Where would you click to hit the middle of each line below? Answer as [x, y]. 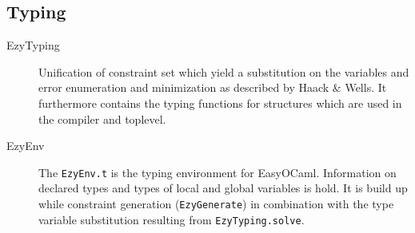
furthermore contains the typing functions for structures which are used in [220, 103]
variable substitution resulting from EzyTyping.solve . [172, 219]
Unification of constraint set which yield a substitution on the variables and [224, 71]
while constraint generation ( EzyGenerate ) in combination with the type [216, 204]
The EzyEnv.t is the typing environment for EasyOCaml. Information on [217, 172]
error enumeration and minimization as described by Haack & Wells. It [213, 87]
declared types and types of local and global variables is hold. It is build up [223, 188]
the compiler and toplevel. [102, 118]
